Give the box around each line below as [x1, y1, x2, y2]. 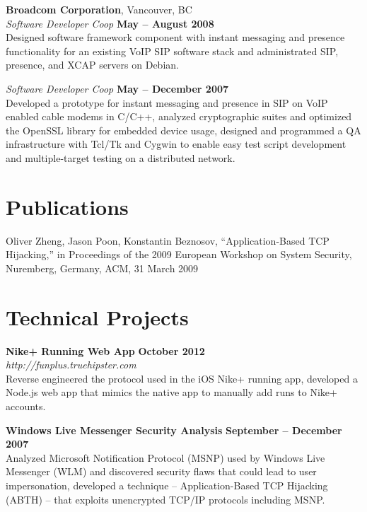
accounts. [6, 398, 46, 413]
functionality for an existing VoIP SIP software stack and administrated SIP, [6, 43, 339, 58]
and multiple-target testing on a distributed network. [6, 150, 235, 165]
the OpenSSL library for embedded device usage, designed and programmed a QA [6, 122, 361, 137]
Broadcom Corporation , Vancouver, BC [6, 2, 192, 16]
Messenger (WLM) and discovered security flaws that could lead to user [6, 464, 317, 479]
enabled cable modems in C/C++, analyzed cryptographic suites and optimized [6, 109, 352, 124]
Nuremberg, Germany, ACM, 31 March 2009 [6, 260, 199, 275]
